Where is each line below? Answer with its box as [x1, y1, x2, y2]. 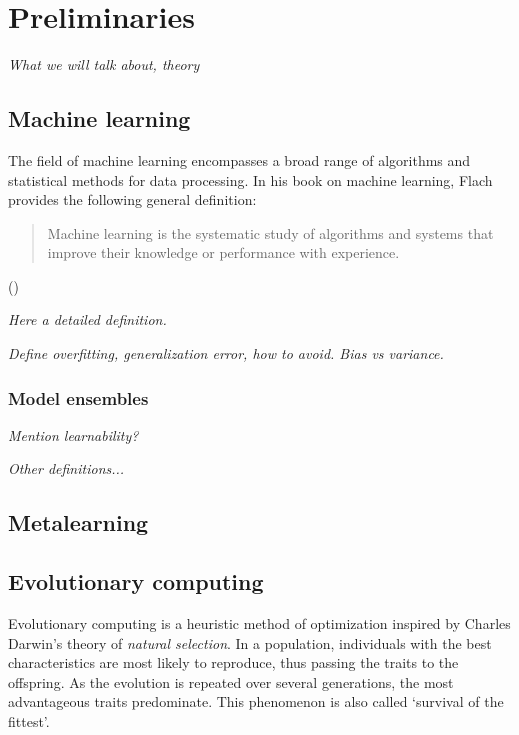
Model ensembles [8, 385, 149, 410]
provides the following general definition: [8, 189, 257, 210]
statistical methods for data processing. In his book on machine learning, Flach [8, 169, 493, 190]
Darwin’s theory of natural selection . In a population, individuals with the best [8, 632, 492, 653]
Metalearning [8, 507, 149, 538]
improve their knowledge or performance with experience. [47, 242, 400, 263]
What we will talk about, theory [8, 54, 200, 75]
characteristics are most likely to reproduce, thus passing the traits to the [8, 652, 459, 673]
